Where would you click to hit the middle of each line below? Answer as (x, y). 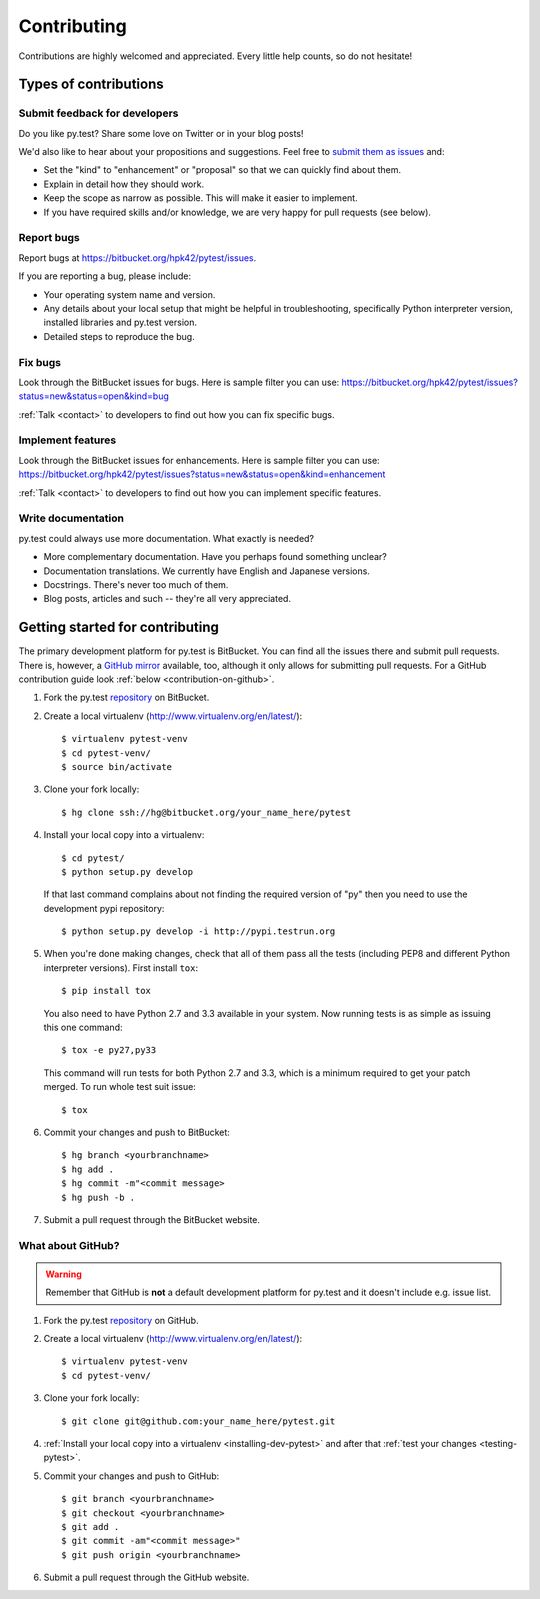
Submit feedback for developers (98, 113)
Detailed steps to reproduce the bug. (119, 336)
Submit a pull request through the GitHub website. (146, 1577)
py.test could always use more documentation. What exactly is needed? (166, 538)
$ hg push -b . (98, 1197)
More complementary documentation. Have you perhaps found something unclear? (215, 557)
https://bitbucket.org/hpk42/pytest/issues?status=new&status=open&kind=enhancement (202, 474)
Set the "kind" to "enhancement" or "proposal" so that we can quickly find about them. (222, 170)
